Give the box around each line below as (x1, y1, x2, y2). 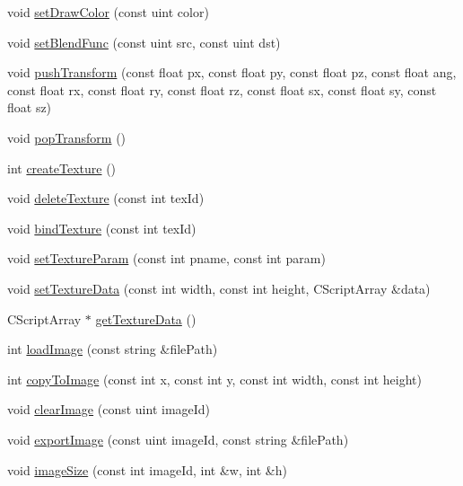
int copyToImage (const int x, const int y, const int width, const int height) (7, 369, 422, 388)
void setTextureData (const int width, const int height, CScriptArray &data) (7, 278, 431, 297)
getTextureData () (95, 309, 197, 328)
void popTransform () (7, 128, 127, 146)
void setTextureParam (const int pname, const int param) (7, 249, 326, 268)
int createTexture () (7, 158, 117, 177)
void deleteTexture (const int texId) (7, 189, 205, 208)
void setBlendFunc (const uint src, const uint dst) (7, 32, 281, 51)
